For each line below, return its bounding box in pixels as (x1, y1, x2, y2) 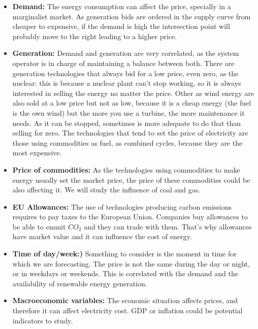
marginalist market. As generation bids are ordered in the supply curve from (12, 11, 251, 21)
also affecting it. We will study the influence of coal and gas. (12, 184, 201, 195)
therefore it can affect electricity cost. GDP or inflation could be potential (12, 305, 243, 316)
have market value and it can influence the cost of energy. (12, 231, 192, 242)
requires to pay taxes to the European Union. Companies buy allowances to (12, 211, 248, 222)
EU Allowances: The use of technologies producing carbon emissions (12, 201, 232, 212)
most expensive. (12, 147, 62, 158)
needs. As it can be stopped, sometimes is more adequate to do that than (12, 117, 241, 128)
